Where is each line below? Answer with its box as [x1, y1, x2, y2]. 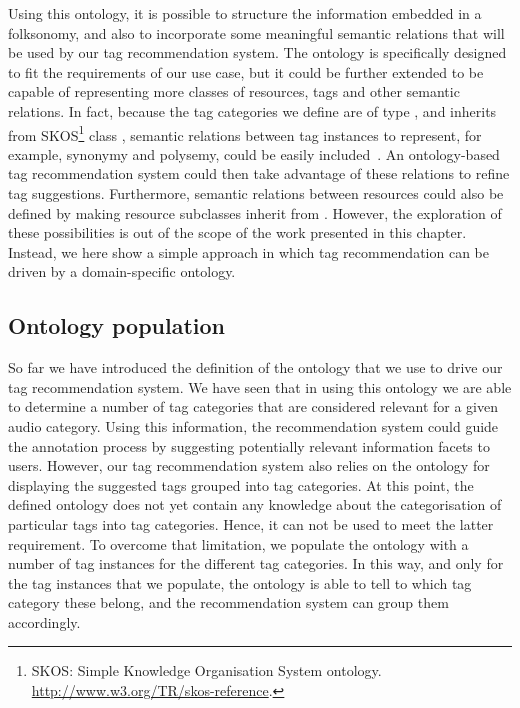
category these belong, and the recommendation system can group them [8, 592, 449, 613]
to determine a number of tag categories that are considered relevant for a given [8, 396, 498, 417]
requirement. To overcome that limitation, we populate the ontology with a [8, 533, 469, 554]
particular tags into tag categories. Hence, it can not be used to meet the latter [8, 513, 494, 534]
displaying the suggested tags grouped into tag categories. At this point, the [8, 474, 474, 495]
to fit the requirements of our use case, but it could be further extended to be [8, 61, 484, 82]
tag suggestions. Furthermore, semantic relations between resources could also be [8, 183, 504, 203]
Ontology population [8, 310, 226, 341]
